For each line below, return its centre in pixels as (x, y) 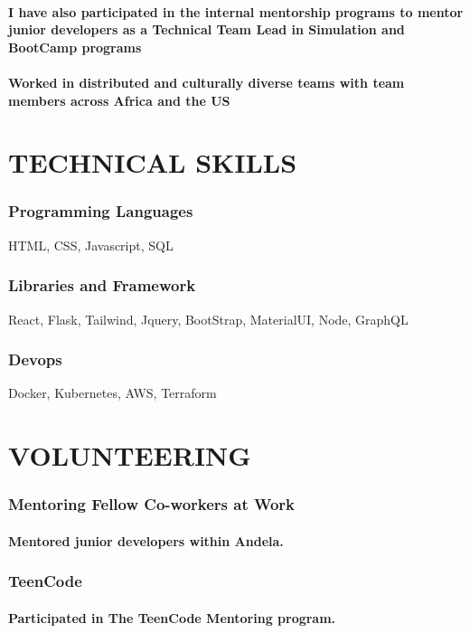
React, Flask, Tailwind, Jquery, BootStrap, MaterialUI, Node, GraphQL (208, 319)
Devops (35, 359)
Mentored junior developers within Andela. (146, 540)
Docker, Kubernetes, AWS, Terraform (113, 393)
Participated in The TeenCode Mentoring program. (172, 617)
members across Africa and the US (119, 100)
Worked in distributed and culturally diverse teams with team (207, 82)
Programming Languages (101, 211)
